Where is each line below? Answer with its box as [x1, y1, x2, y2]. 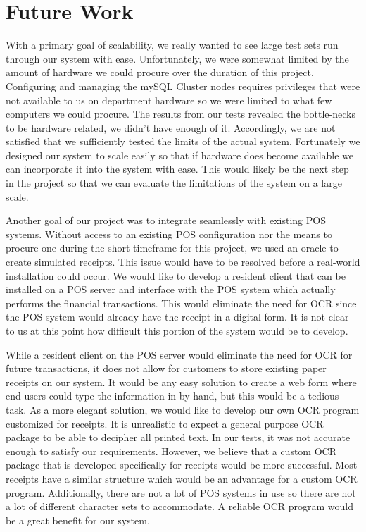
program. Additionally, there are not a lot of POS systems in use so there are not [6, 485, 356, 500]
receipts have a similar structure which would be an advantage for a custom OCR [6, 471, 358, 485]
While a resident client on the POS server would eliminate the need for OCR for [6, 347, 353, 361]
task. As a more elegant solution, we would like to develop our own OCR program [6, 402, 360, 416]
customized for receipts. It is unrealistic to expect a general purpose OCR [6, 416, 324, 431]
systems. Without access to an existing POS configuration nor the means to [6, 226, 332, 241]
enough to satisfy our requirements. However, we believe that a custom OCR [6, 443, 336, 458]
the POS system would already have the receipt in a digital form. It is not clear [6, 309, 349, 324]
